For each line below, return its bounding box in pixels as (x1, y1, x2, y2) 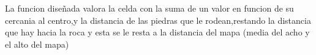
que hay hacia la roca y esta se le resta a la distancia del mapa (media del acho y (5, 26, 310, 38)
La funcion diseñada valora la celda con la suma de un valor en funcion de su (5, 2, 294, 14)
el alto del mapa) (5, 37, 69, 50)
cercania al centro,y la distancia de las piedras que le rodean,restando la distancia (5, 13, 311, 26)
